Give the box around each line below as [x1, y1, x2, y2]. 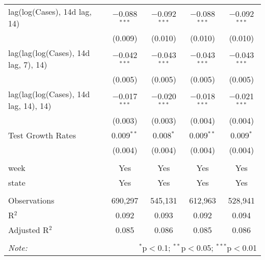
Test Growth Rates [8, 129, 76, 141]
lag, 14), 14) [8, 100, 51, 111]
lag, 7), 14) [8, 59, 47, 70]
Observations [8, 194, 55, 206]
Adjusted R [8, 224, 49, 236]
